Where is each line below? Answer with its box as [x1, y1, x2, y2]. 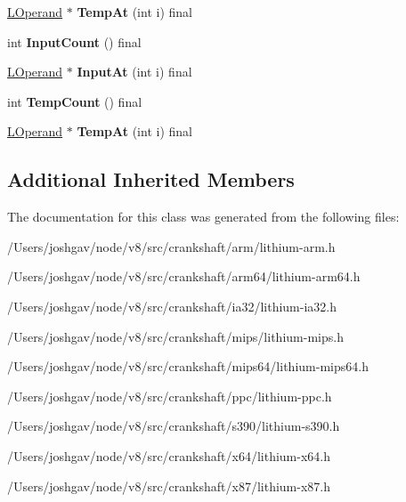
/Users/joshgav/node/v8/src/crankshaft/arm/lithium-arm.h [7, 237, 336, 255]
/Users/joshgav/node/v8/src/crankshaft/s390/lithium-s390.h [7, 417, 340, 435]
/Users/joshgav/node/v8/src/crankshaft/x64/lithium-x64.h [7, 446, 330, 465]
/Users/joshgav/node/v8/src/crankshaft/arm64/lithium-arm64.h [7, 267, 361, 286]
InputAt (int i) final [77, 62, 192, 81]
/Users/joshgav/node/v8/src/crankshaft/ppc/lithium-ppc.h [7, 386, 332, 405]
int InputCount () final [7, 32, 142, 51]
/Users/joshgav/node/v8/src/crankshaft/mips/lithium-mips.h [7, 327, 344, 345]
